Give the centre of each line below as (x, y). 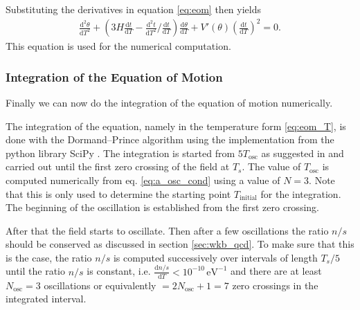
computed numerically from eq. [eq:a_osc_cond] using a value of (143, 180)
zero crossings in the (275, 285)
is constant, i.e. (119, 271)
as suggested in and (303, 153)
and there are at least (276, 271)
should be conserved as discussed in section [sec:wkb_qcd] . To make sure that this (180, 244)
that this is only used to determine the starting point (118, 193)
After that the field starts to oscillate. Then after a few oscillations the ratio (167, 230)
